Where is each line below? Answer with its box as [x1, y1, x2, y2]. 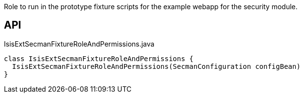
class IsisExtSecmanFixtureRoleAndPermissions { [4, 54, 194, 63]
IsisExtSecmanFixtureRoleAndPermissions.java [4, 39, 154, 48]
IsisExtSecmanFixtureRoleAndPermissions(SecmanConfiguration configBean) [12, 62, 301, 70]
